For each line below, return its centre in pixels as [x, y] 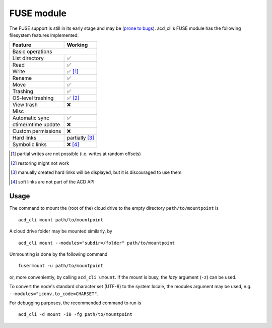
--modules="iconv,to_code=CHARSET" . [54, 294]
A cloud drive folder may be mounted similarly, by [61, 231]
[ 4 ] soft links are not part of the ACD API [53, 181]
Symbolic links [30, 145]
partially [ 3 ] [80, 138]
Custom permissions [37, 131]
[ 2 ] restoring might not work [40, 163]
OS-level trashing [33, 98]
